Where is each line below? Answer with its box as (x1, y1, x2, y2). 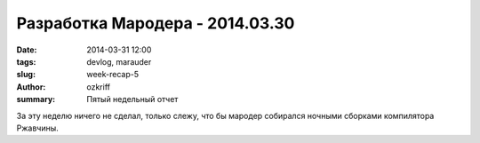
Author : (16, 81, 46, 92)
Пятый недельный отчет (86, 94, 179, 105)
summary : (16, 94, 56, 105)
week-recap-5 (86, 69, 140, 80)
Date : (16, 44, 37, 55)
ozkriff (86, 81, 111, 92)
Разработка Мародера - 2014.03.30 (16, 13, 295, 33)
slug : (16, 69, 36, 80)
